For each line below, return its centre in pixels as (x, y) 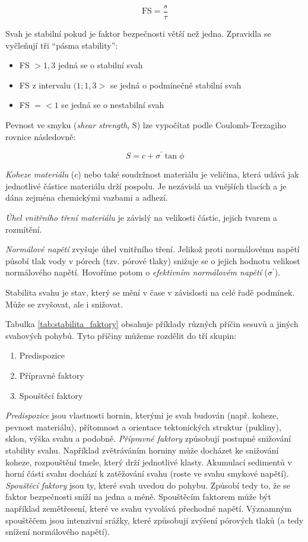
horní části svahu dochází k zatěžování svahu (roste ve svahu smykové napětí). (147, 473)
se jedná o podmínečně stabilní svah (176, 85)
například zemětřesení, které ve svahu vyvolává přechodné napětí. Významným (149, 508)
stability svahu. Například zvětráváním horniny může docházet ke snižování (142, 450)
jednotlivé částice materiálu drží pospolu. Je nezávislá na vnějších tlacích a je (146, 186)
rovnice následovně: (41, 136)
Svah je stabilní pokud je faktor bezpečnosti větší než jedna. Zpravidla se (138, 34)
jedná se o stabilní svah (100, 65)
